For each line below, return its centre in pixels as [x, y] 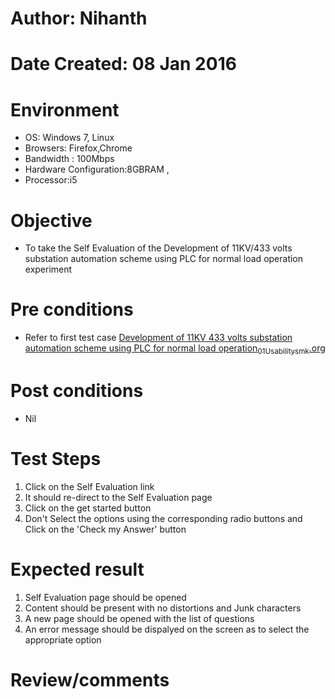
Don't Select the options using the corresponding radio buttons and [163, 518]
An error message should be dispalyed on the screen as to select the [167, 629]
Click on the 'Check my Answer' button [105, 529]
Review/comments [90, 679]
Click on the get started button [88, 508]
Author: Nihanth [79, 18]
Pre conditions [72, 309]
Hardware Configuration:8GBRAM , [97, 169]
